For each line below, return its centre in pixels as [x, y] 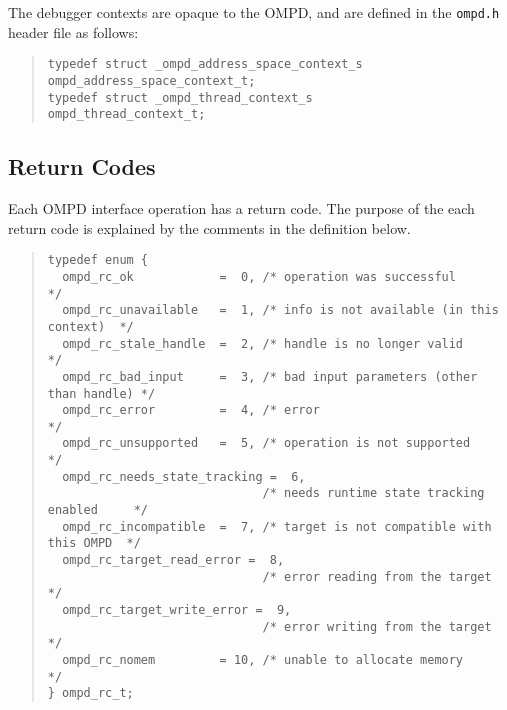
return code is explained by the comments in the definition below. [209, 227]
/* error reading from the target [377, 576]
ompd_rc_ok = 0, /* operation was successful [259, 276]
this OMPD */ [94, 543]
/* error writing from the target [377, 626]
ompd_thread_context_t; [126, 114]
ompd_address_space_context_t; [151, 80]
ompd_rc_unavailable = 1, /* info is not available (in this [280, 310]
